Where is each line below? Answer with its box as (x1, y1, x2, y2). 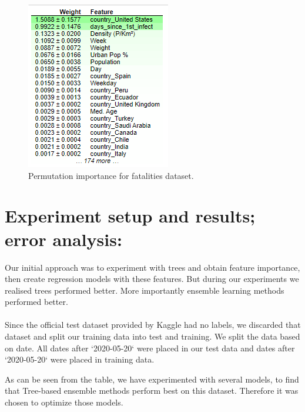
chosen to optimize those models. (5, 396, 123, 408)
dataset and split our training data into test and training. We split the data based (5, 330, 300, 343)
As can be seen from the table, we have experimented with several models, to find (5, 373, 299, 385)
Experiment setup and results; (5, 204, 256, 228)
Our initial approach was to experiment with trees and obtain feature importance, (5, 261, 300, 273)
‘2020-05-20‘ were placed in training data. (5, 353, 155, 366)
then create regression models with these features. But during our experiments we (5, 273, 299, 285)
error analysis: (5, 227, 122, 251)
